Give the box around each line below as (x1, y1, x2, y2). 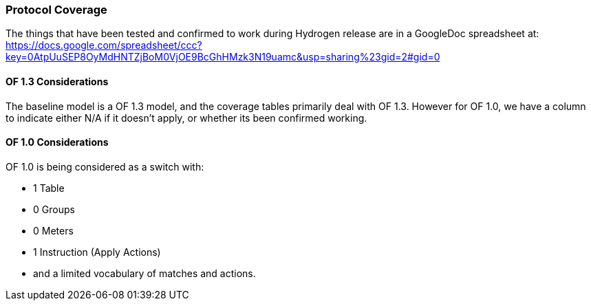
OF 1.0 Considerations (6, 136, 109, 149)
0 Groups (33, 203, 75, 215)
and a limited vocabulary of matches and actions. (33, 267, 256, 279)
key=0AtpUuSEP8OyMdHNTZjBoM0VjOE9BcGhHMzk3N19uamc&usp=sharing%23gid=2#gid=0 (6, 51, 440, 63)
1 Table (33, 182, 65, 194)
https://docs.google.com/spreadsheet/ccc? (6, 39, 202, 52)
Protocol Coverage (6, 3, 107, 17)
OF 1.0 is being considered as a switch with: (6, 160, 204, 173)
